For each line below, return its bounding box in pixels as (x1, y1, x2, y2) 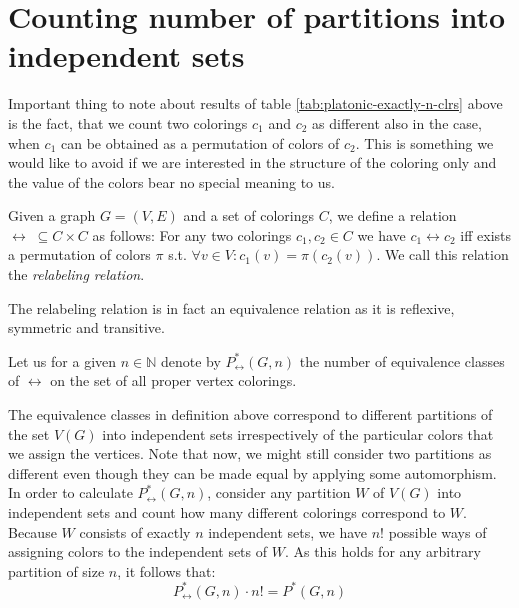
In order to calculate (8, 482, 133, 503)
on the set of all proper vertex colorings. (50, 370, 297, 391)
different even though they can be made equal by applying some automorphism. (8, 462, 497, 483)
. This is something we (355, 132, 494, 153)
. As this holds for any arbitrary (284, 541, 481, 562)
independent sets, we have (208, 521, 367, 542)
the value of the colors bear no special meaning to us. (8, 171, 335, 192)
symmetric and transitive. (8, 317, 165, 338)
